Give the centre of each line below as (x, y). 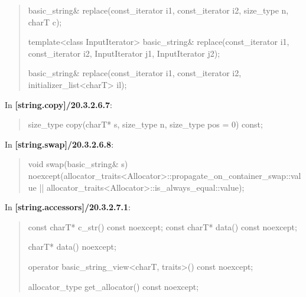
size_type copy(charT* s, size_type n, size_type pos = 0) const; (145, 124)
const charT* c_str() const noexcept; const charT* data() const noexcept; (162, 226)
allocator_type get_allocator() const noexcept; (113, 286)
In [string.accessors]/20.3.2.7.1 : (68, 207)
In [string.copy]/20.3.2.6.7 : (58, 104)
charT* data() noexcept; (72, 247)
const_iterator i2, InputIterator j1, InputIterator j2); (124, 53)
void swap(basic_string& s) (78, 164)
